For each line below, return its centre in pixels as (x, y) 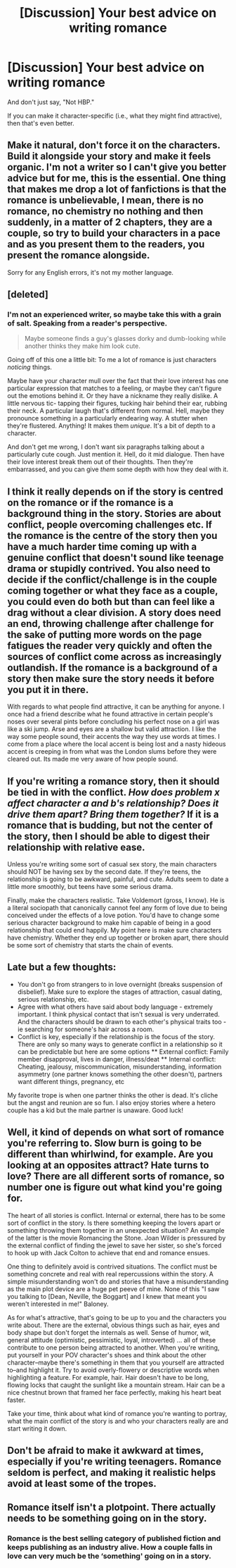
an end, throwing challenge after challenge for (111, 624)
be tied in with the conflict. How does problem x (113, 792)
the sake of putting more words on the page (105, 634)
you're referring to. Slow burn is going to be (105, 1144)
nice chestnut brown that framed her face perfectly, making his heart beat (114, 1392)
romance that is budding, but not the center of (110, 825)
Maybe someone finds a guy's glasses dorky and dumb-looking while (125, 339)
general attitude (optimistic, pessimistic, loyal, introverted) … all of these (112, 1340)
